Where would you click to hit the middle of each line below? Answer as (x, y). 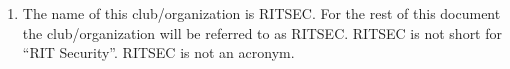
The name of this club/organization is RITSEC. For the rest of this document (261, 13)
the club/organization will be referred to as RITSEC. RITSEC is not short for (262, 32)
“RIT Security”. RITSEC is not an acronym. (158, 52)
